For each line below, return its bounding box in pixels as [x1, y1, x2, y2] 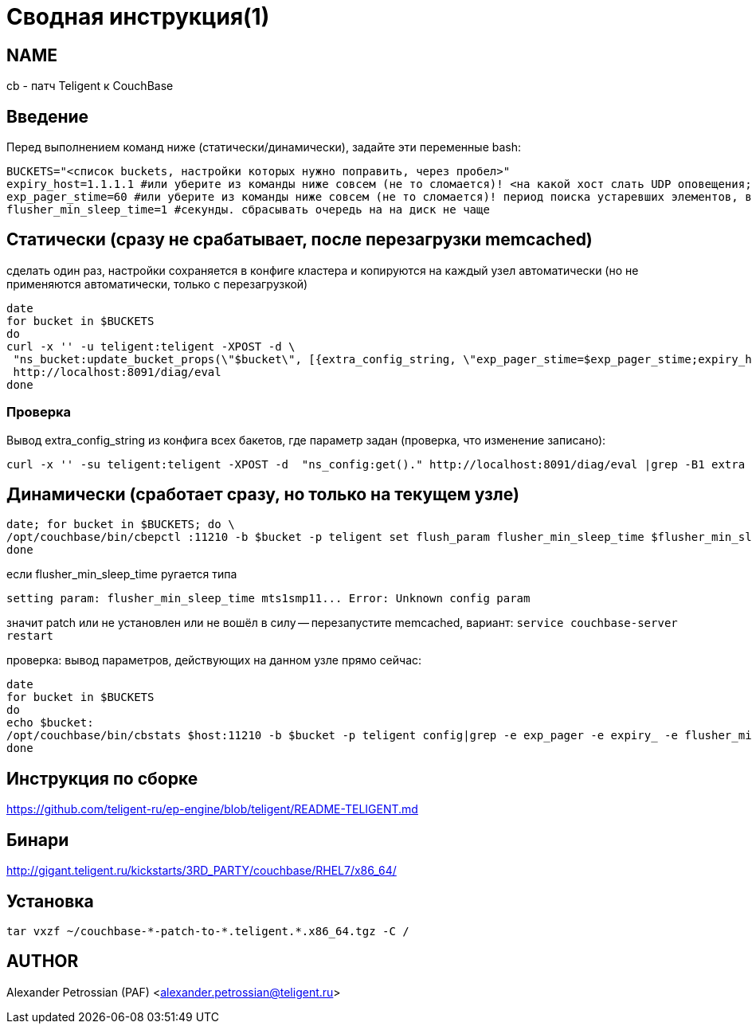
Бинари [6, 829, 69, 850]
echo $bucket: [6, 716, 94, 730]
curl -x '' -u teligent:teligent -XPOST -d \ [6, 339, 296, 353]
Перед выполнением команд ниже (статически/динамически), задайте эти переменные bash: [6, 140, 522, 155]
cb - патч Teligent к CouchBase [6, 79, 174, 93]
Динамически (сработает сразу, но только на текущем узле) [6, 484, 519, 505]
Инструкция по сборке [6, 768, 198, 789]
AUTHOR [6, 951, 79, 972]
